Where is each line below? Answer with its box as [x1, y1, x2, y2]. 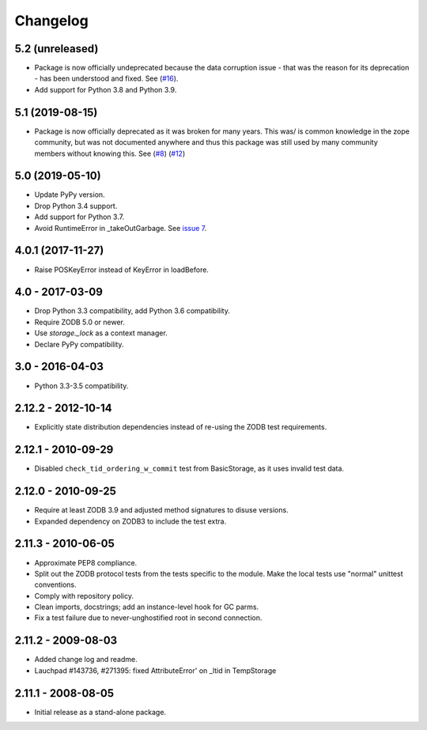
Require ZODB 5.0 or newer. [34, 317, 126, 327]
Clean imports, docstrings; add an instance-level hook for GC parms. [34, 602, 259, 612]
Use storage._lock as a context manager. [34, 328, 168, 338]
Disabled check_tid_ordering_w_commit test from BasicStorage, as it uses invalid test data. [34, 463, 344, 474]
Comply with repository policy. [34, 591, 134, 600]
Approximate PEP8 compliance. [34, 558, 138, 567]
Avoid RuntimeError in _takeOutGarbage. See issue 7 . [34, 223, 207, 233]
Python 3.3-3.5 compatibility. [34, 380, 129, 391]
